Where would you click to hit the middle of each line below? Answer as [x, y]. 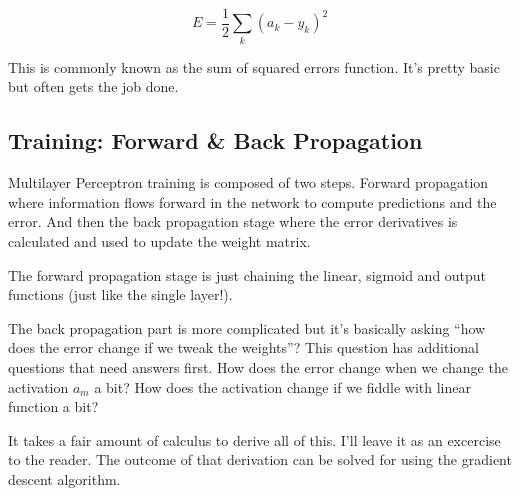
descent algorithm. [64, 478]
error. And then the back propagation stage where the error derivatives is [233, 221]
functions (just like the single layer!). [120, 294]
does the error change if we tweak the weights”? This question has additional [244, 347]
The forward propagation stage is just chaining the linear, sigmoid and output [247, 274]
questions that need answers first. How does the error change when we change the [258, 366]
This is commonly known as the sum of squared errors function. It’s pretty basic [254, 66]
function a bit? [53, 406]
